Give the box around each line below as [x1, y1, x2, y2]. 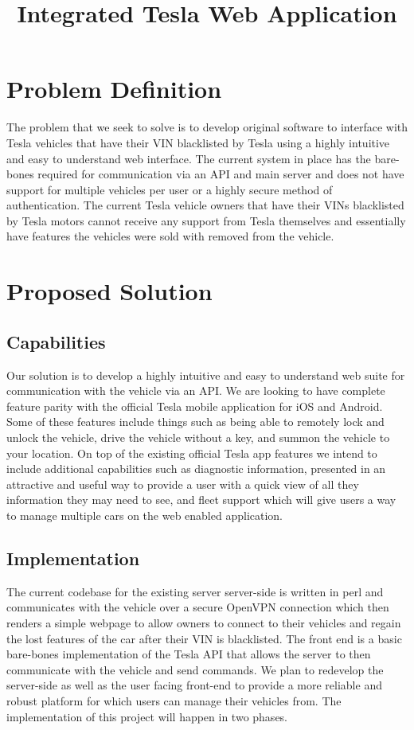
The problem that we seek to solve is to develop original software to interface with [6, 119, 408, 135]
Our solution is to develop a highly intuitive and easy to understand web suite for [6, 366, 405, 383]
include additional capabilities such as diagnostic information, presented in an [6, 460, 386, 477]
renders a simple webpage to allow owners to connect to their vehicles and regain [6, 614, 401, 630]
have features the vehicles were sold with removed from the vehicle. [6, 228, 334, 244]
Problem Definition [6, 72, 222, 105]
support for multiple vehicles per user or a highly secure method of [6, 181, 333, 197]
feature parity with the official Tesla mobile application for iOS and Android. [6, 397, 383, 414]
